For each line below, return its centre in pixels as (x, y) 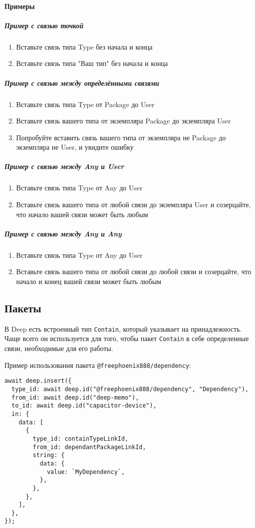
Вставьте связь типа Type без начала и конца (84, 46)
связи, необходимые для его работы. (59, 348)
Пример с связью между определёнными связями (82, 83)
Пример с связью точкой (44, 25)
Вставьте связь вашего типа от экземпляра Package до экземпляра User (124, 121)
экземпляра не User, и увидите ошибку (75, 147)
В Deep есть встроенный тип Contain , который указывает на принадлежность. (123, 328)
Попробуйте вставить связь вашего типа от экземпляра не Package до (121, 137)
